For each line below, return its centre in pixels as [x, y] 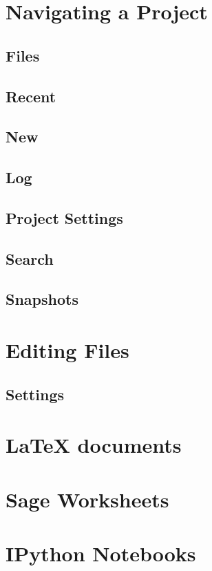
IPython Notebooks [101, 553]
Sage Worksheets [87, 499]
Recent [31, 96]
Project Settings [64, 217]
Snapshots [42, 299]
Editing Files [67, 350]
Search [30, 258]
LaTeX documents [94, 445]
